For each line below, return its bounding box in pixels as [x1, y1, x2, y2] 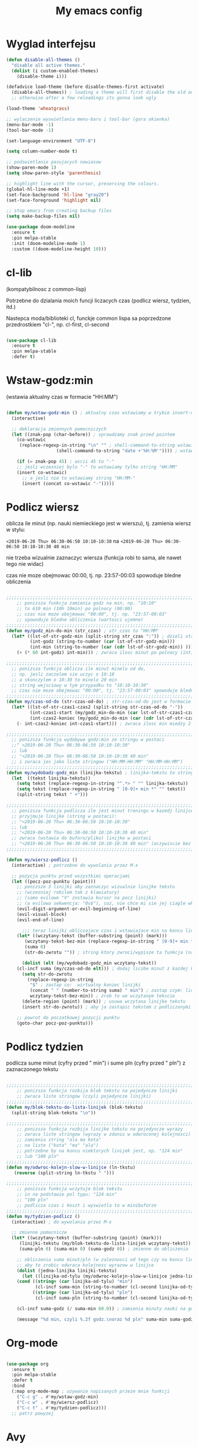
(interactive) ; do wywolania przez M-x [11, 1219, 112, 1225]
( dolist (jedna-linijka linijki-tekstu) [16, 1268, 117, 1274]
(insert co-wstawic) [16, 469, 67, 476]
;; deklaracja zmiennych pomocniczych [11, 426, 107, 432]
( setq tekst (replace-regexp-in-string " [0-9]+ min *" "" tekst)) [16, 786, 186, 792]
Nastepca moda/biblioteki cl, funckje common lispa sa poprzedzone [6, 315, 171, 322]
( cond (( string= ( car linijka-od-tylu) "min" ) [16, 1279, 133, 1285]
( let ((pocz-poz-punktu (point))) [11, 878, 96, 885]
